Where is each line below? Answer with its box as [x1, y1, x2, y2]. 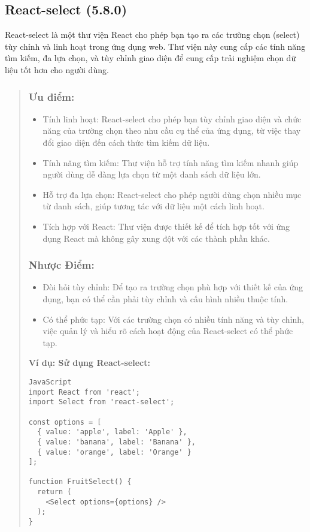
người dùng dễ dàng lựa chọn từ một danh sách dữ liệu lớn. [42, 168, 261, 181]
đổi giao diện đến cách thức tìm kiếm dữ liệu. [42, 136, 210, 148]
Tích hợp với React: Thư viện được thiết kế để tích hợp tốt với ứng [42, 220, 290, 232]
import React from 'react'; [28, 387, 140, 396]
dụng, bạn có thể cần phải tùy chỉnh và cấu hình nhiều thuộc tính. [42, 292, 288, 305]
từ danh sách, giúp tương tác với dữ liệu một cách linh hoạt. [42, 200, 265, 212]
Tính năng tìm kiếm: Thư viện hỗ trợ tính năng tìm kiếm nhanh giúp [42, 156, 299, 169]
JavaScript [28, 377, 72, 386]
